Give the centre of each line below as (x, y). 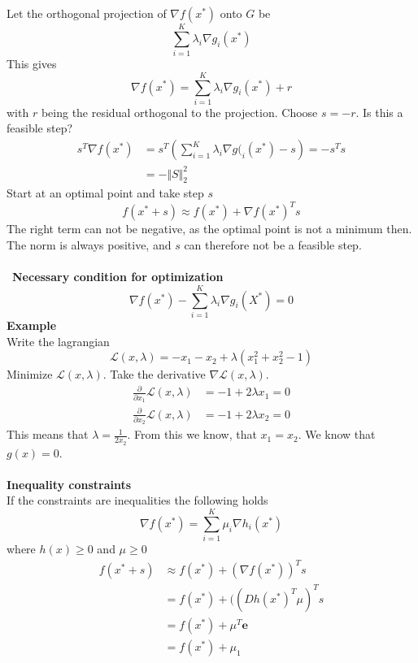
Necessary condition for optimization (118, 277)
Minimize (30, 374)
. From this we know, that (192, 434)
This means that (48, 434)
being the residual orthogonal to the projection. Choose (179, 112)
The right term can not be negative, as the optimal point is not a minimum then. (209, 229)
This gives (32, 64)
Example (32, 325)
